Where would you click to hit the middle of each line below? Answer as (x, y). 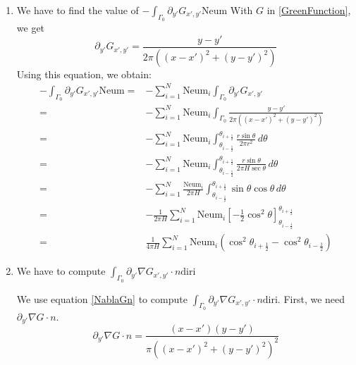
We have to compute (61, 271)
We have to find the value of (78, 10)
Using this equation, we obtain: (84, 74)
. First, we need (311, 298)
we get (31, 28)
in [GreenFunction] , (309, 10)
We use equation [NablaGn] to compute (102, 298)
